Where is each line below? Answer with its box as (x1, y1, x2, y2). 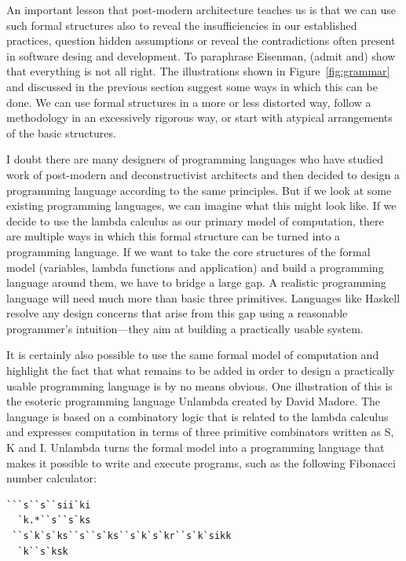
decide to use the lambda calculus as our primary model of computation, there (6, 212, 384, 229)
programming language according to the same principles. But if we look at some (6, 181, 392, 198)
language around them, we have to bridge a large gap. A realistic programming (6, 274, 386, 291)
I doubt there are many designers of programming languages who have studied (6, 151, 384, 167)
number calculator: (6, 470, 97, 486)
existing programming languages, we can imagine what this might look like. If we (6, 197, 397, 214)
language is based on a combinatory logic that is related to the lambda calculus (6, 408, 389, 424)
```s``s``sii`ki (6, 499, 91, 511)
